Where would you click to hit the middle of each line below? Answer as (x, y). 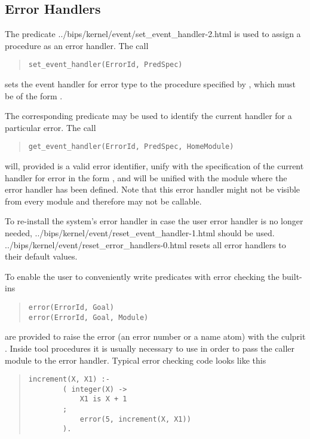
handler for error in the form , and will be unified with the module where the (146, 177)
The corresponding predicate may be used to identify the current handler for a (148, 116)
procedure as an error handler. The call (77, 45)
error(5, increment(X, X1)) (135, 419)
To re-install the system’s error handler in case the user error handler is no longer (154, 221)
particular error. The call (50, 127)
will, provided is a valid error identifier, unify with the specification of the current (154, 166)
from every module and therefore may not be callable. (103, 201)
